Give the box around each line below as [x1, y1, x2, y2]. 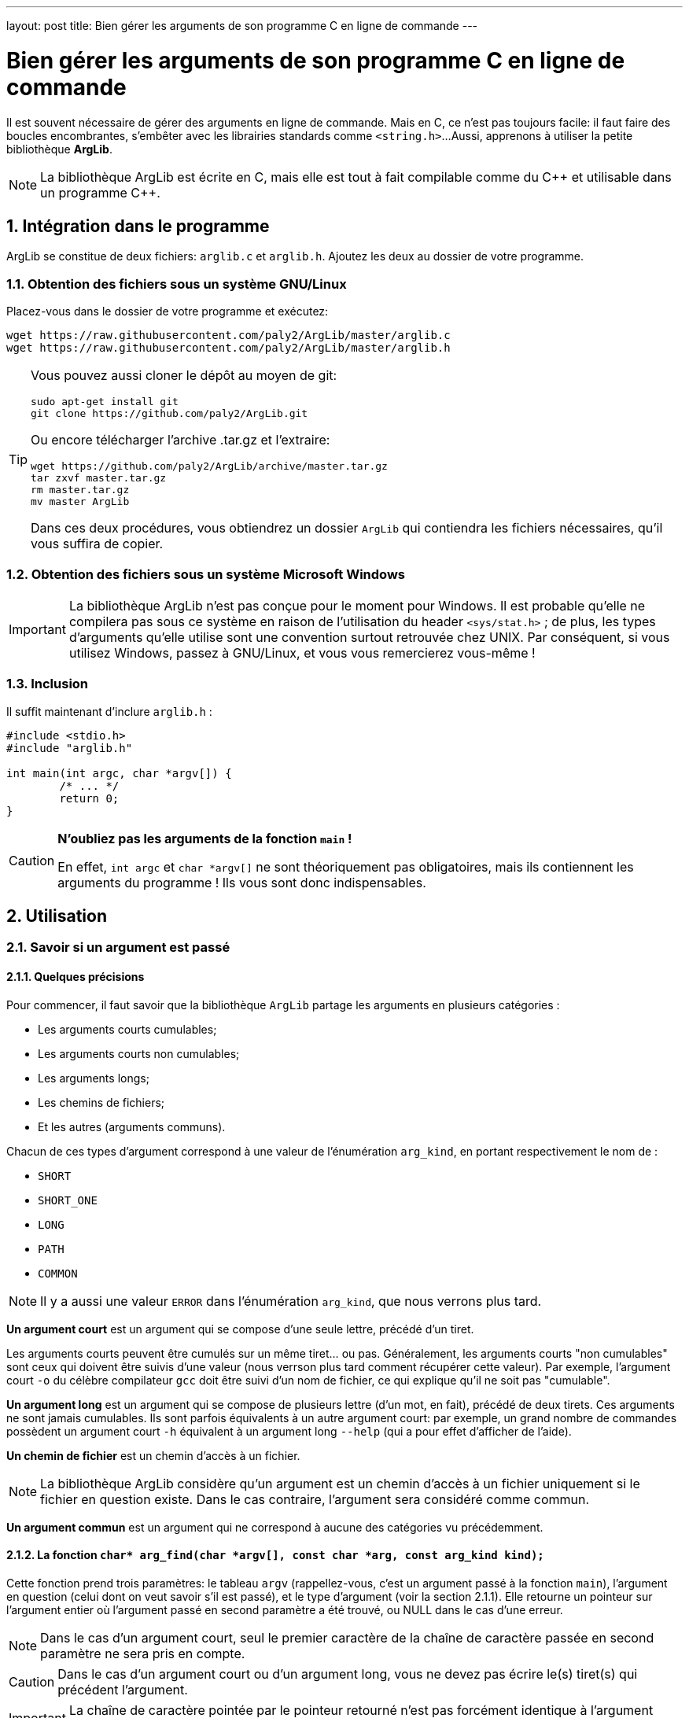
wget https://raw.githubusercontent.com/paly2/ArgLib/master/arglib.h [6, 341, 451, 355]
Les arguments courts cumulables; [38, 1022, 217, 1036]
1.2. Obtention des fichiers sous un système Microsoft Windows [6, 566, 405, 583]
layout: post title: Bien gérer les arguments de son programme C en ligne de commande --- [6, 19, 478, 32]
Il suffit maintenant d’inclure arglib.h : [6, 704, 212, 718]
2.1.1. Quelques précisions [6, 970, 145, 984]
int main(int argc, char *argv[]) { [6, 766, 232, 780]
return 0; [59, 791, 120, 805]
